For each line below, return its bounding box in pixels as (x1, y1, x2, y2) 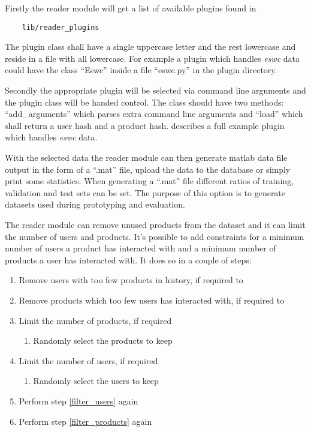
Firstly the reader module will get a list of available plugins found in (5, 2, 256, 14)
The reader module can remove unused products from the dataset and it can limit (5, 218, 306, 230)
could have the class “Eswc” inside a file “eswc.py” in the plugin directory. (5, 64, 277, 76)
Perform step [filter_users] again (19, 394, 138, 407)
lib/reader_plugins (22, 23, 99, 32)
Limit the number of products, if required (19, 314, 172, 326)
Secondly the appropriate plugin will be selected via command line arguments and (5, 84, 306, 97)
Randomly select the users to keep (33, 374, 159, 387)
